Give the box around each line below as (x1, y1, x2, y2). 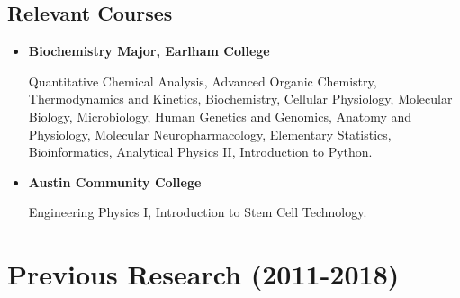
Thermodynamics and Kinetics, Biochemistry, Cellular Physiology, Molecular (28, 89, 453, 108)
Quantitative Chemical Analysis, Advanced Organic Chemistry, (28, 71, 377, 90)
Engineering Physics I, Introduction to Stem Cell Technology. (28, 203, 367, 221)
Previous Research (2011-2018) (7, 256, 400, 293)
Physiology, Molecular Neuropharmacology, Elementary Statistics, (28, 124, 392, 143)
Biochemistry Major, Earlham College (28, 41, 270, 60)
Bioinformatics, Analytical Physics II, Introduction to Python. (28, 142, 373, 161)
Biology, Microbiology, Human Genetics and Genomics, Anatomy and (28, 106, 412, 125)
